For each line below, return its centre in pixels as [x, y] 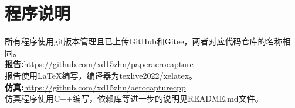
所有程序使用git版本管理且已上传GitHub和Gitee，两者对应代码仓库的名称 [144, 41]
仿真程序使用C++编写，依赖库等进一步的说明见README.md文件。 [134, 98]
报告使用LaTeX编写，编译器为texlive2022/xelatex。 [101, 75]
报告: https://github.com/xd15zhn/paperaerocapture [99, 64]
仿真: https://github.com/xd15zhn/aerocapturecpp [95, 87]
